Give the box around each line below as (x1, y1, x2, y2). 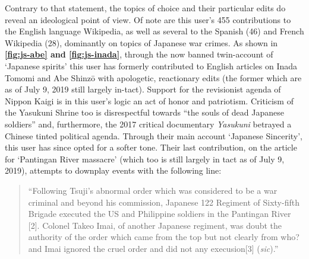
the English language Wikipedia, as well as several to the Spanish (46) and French (5, 25, 304, 37)
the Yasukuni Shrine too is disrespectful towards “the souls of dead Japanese (5, 106, 284, 119)
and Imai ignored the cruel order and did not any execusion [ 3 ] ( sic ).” (28, 242, 279, 254)
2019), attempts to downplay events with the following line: (5, 164, 222, 177)
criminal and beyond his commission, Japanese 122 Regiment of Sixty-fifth (28, 196, 299, 208)
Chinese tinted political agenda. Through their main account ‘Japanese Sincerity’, (5, 129, 303, 142)
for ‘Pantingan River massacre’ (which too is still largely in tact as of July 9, (5, 152, 285, 165)
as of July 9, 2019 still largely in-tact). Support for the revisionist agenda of (5, 83, 281, 95)
